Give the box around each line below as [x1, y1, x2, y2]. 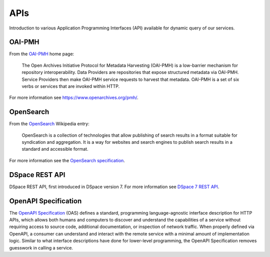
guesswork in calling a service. [9, 245, 73, 251]
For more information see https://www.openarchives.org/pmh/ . [9, 95, 138, 101]
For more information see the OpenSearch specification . [9, 157, 125, 163]
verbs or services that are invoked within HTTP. [21, 83, 120, 89]
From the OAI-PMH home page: [9, 51, 74, 57]
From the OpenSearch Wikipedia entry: [9, 121, 89, 127]
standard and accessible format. [21, 146, 88, 152]
